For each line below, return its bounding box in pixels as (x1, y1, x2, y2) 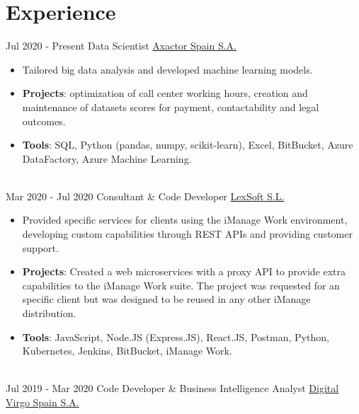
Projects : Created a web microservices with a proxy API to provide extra (22, 264, 346, 279)
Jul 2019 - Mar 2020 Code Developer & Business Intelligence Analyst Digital (6, 381, 339, 396)
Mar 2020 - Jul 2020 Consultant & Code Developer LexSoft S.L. (6, 188, 285, 203)
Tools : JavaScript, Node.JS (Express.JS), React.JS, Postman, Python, (22, 329, 329, 344)
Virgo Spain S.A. (6, 395, 79, 409)
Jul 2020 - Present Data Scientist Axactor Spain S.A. (6, 38, 237, 53)
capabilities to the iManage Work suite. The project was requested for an (22, 277, 340, 292)
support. (22, 240, 59, 255)
